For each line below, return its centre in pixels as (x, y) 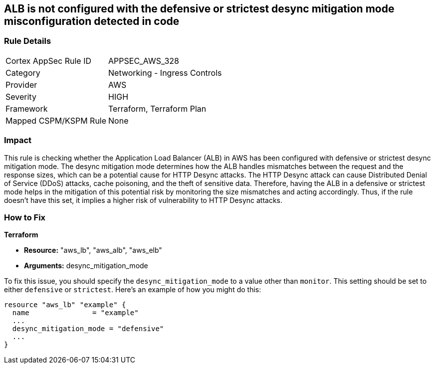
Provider (21, 85)
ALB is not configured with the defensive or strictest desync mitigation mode (199, 9)
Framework (27, 108)
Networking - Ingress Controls (165, 73)
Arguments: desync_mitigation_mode (86, 266)
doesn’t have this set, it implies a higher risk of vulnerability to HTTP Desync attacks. (143, 200)
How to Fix (25, 217)
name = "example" (75, 313)
